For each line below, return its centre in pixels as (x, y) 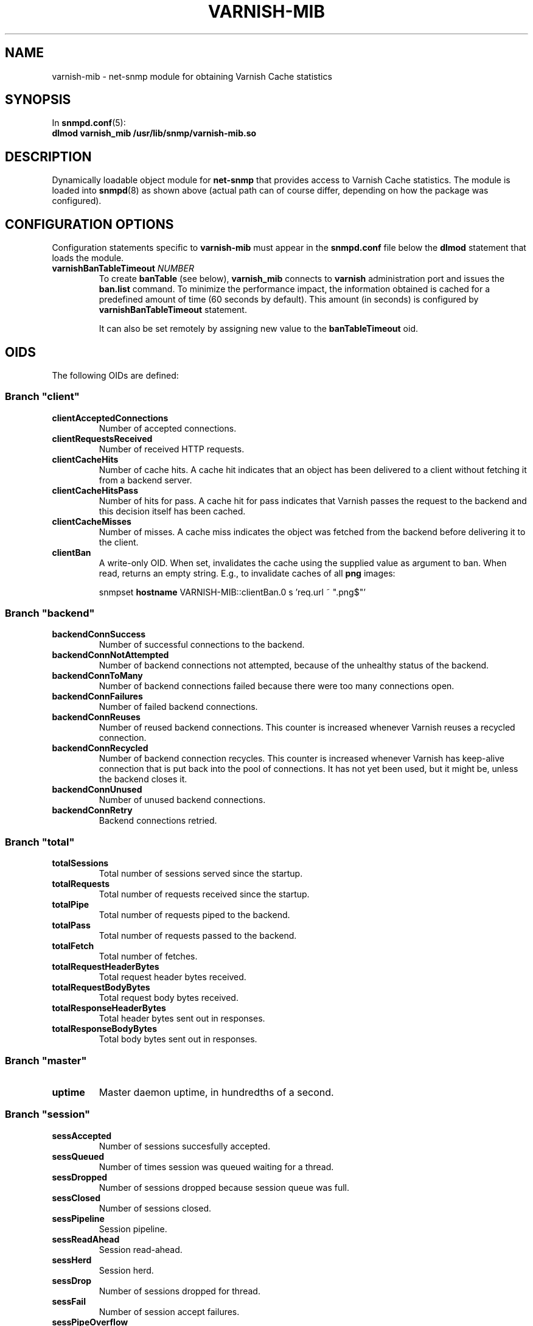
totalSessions (80, 863)
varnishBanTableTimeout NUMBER (123, 268)
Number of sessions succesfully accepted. (185, 1146)
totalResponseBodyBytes (104, 1029)
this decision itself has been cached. (172, 511)
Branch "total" (40, 842)
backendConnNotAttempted (110, 655)
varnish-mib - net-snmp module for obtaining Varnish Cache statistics (192, 76)
